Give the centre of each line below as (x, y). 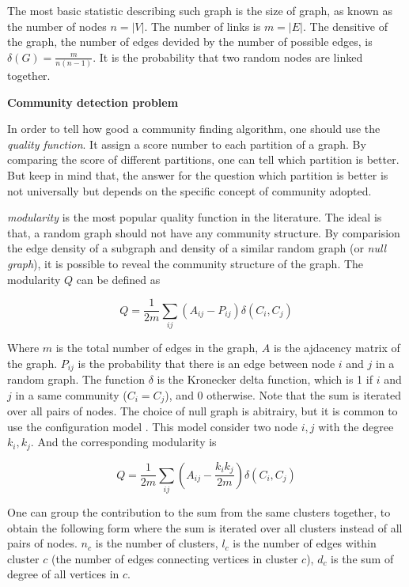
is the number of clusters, (157, 543)
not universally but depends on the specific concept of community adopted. (189, 190)
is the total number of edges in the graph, (157, 348)
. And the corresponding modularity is (123, 442)
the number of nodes (57, 26)
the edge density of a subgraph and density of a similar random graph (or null (197, 248)
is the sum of (362, 558)
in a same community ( (71, 394)
